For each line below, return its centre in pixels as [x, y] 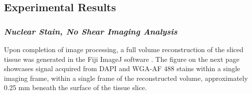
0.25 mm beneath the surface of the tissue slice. [75, 87]
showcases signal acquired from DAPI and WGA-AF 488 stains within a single [122, 68]
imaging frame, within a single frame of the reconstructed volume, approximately [126, 78]
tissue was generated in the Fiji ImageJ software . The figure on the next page [122, 59]
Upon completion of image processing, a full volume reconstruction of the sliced [124, 49]
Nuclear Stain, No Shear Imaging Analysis [91, 31]
